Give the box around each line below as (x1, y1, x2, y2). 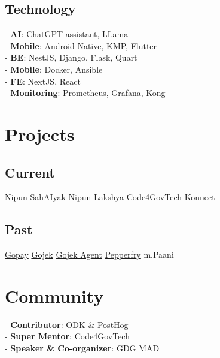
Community (5, 283, 104, 308)
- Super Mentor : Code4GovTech (5, 330, 130, 342)
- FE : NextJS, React (5, 74, 81, 87)
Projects (5, 121, 75, 146)
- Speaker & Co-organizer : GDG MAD (5, 342, 160, 354)
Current (5, 163, 55, 181)
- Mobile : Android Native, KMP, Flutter (5, 39, 157, 52)
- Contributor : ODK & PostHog (5, 318, 129, 330)
